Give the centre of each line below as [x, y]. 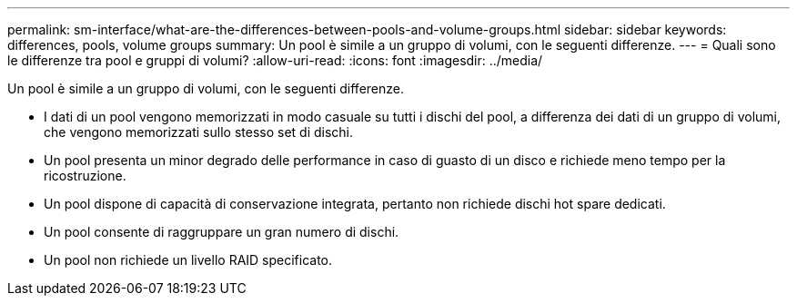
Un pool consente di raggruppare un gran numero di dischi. [222, 232]
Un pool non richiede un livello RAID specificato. [188, 260]
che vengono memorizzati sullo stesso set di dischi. [199, 132]
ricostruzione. [85, 176]
